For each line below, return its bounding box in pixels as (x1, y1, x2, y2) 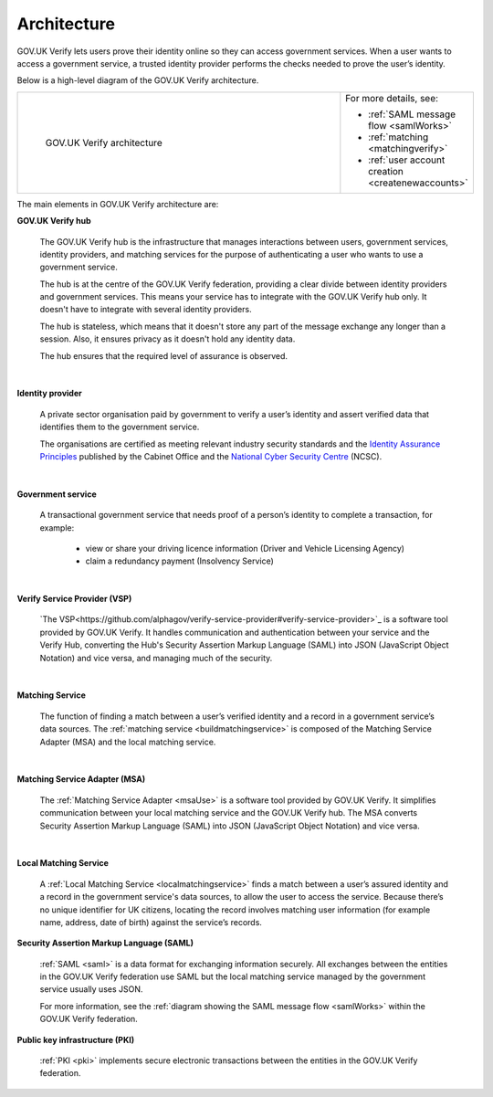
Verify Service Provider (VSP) (16, 594, 132, 605)
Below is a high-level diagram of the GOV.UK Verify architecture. (16, 75, 259, 86)
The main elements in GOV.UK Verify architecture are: (16, 198, 219, 209)
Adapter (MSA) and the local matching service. (39, 736, 216, 747)
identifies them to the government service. (39, 421, 200, 433)
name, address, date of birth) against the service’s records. (39, 916, 262, 927)
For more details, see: (345, 91, 438, 104)
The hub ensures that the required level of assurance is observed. (39, 350, 288, 361)
